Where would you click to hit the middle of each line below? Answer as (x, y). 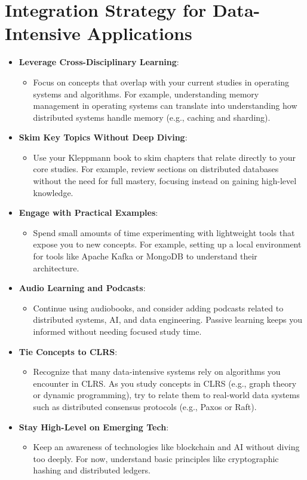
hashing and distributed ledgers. (92, 470)
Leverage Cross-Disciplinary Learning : (99, 62)
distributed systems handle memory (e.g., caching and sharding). (152, 117)
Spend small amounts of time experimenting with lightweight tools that (164, 232)
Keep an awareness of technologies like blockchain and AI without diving (166, 447)
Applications (139, 33)
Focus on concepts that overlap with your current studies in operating (161, 82)
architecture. (56, 267)
